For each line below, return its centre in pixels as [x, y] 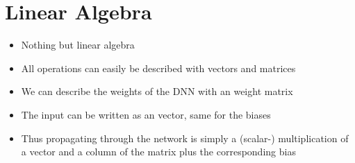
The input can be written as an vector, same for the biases [146, 114]
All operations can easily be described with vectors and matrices [158, 68]
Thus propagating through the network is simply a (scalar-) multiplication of [185, 138]
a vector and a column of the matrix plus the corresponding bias [158, 152]
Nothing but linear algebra [78, 45]
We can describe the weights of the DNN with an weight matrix [157, 91]
